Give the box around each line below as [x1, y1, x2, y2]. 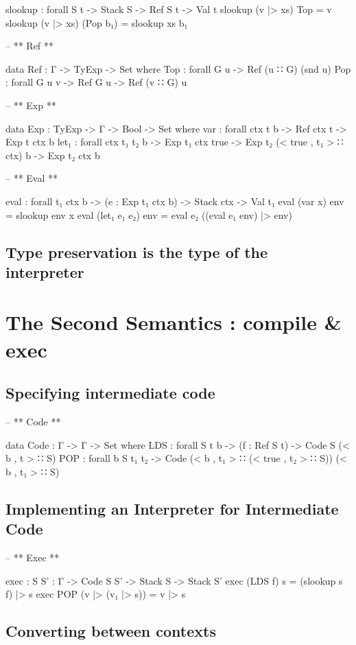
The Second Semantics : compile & [5, 308, 342, 336]
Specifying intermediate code [5, 382, 215, 403]
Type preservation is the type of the [5, 241, 268, 262]
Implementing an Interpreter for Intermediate [5, 497, 339, 519]
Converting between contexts [5, 620, 216, 642]
